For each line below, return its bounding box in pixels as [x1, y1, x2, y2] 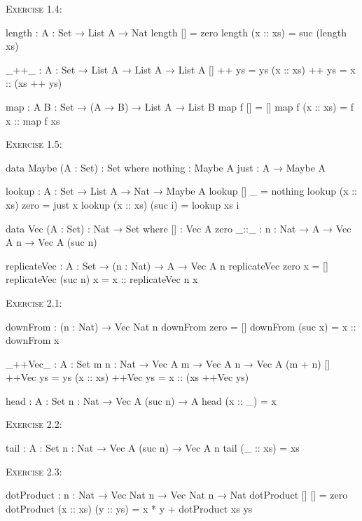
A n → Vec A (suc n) [6, 235, 97, 249]
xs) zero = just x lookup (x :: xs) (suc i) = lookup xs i [6, 197, 239, 211]
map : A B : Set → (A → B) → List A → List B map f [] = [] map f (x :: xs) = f [6, 99, 354, 113]
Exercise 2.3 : [6, 464, 62, 478]
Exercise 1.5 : [6, 137, 62, 151]
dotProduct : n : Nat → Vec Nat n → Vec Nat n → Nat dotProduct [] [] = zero [6, 487, 348, 502]
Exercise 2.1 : [6, 295, 62, 310]
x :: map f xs [6, 113, 60, 127]
